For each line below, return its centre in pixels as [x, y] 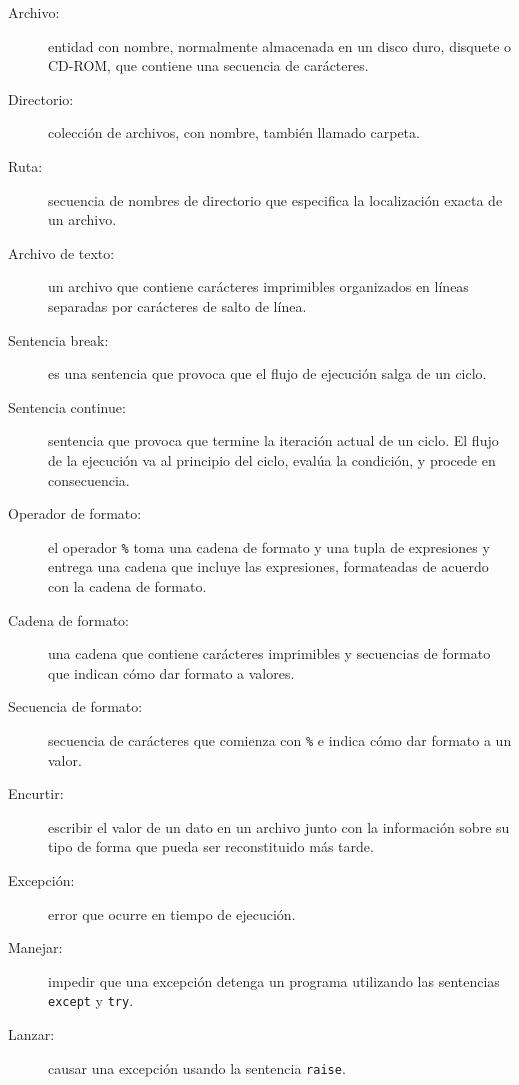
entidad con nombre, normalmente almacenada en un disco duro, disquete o [280, 45]
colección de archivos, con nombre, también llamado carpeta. [234, 132]
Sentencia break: [58, 339]
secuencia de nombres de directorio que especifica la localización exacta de [275, 199]
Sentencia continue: [67, 406]
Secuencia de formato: [75, 706]
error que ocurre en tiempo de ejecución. [172, 913]
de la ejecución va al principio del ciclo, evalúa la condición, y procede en [272, 459]
